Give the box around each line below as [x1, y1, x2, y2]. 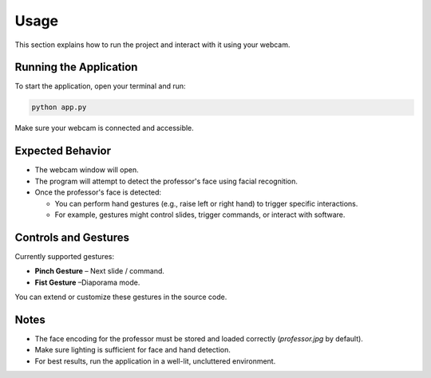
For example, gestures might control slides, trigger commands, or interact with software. [54, 210, 346, 219]
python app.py [31, 103, 87, 112]
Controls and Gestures [14, 230, 130, 244]
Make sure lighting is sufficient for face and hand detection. [34, 345, 231, 355]
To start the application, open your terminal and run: [14, 81, 187, 91]
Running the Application [14, 61, 138, 74]
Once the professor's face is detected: [34, 187, 162, 197]
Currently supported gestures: [14, 251, 115, 261]
